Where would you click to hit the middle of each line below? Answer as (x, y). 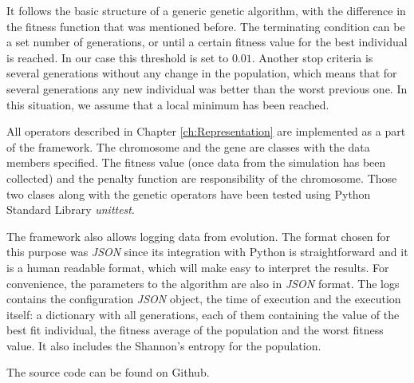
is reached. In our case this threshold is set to (118, 57)
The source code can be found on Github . (108, 372)
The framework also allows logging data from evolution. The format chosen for (199, 236)
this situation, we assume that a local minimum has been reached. (168, 104)
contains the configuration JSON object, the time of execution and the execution (204, 299)
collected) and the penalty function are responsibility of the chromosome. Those (202, 178)
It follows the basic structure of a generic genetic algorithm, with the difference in (206, 10)
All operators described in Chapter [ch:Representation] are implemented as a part (206, 131)
